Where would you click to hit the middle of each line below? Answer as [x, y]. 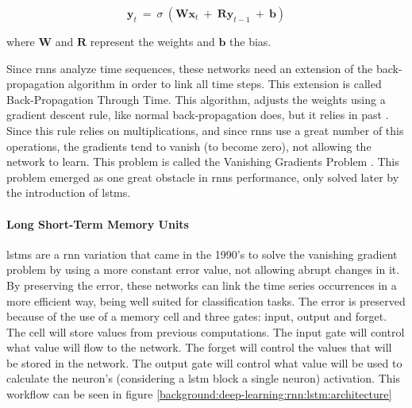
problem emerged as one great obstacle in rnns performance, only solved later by [203, 177]
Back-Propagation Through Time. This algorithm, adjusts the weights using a [196, 99]
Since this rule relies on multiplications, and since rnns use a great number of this [205, 130]
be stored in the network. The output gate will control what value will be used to [204, 362]
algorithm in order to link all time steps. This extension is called [225, 84]
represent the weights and [152, 41]
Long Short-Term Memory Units [98, 223]
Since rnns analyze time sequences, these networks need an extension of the [190, 68]
